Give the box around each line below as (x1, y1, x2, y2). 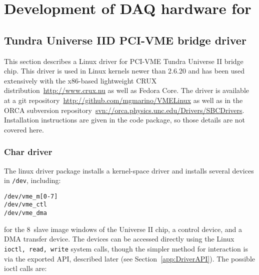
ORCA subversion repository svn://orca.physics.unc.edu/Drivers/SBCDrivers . (4, 104, 244, 115)
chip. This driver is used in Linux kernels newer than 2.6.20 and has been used (4, 65, 245, 76)
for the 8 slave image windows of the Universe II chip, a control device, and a (4, 223, 242, 234)
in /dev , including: (4, 175, 61, 185)
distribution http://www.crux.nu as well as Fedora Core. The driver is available (4, 85, 249, 95)
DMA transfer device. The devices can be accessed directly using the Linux (4, 233, 234, 244)
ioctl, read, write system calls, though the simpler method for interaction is (4, 243, 248, 253)
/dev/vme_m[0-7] (4, 192, 58, 200)
